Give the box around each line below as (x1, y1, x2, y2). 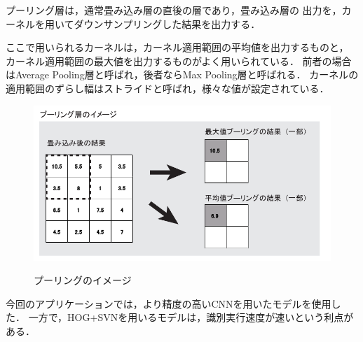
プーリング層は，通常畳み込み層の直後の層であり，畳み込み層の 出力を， (6, 3, 342, 17)
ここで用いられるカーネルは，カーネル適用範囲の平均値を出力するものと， (6, 40, 349, 55)
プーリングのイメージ (34, 273, 132, 287)
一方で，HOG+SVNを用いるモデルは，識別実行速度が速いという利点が (28, 310, 354, 325)
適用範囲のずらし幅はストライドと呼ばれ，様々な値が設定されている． (6, 80, 329, 95)
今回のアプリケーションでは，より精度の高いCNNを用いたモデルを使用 (6, 296, 331, 311)
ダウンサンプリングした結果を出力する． (74, 16, 261, 31)
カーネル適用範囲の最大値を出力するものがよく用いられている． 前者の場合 (6, 53, 352, 68)
